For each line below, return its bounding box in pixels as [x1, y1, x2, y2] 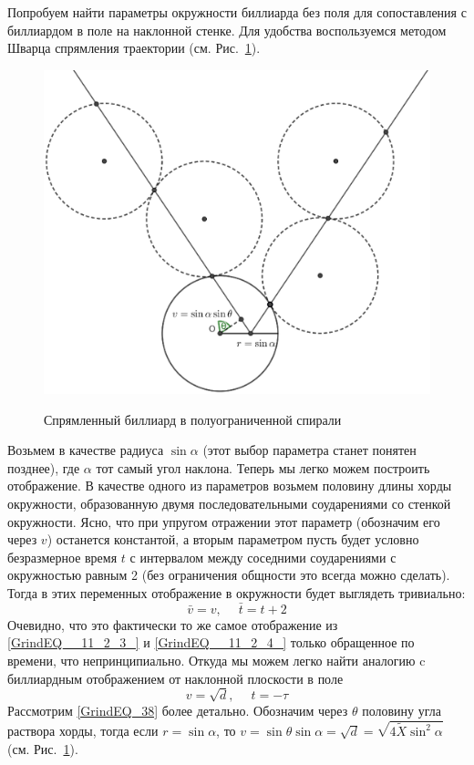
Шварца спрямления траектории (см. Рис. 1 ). [7, 38, 261, 57]
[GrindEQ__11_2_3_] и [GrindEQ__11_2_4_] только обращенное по [7, 633, 415, 652]
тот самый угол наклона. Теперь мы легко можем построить [96, 458, 430, 477]
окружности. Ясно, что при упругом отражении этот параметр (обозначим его [7, 512, 440, 531]
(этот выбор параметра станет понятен [202, 440, 417, 460]
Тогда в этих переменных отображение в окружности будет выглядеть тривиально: [7, 583, 466, 602]
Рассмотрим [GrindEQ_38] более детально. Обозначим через [7, 701, 348, 720]
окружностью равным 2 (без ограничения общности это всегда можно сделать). [7, 565, 450, 584]
